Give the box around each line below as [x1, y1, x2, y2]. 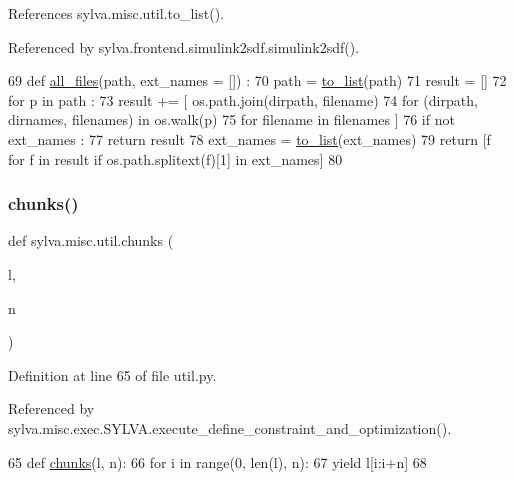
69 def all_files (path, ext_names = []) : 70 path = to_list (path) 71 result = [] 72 [8, 70, 507, 91]
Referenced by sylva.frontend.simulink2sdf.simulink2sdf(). [8, 36, 360, 57]
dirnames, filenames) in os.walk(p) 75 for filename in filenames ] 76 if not [8, 109, 455, 130]
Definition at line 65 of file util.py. [8, 364, 217, 385]
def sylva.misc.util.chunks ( [8, 230, 174, 251]
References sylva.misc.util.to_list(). [8, 3, 224, 23]
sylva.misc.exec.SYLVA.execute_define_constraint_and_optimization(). [8, 417, 452, 438]
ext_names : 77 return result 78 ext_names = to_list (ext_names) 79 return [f [8, 128, 491, 149]
